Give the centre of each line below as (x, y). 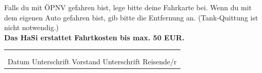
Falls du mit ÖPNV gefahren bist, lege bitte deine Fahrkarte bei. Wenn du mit (128, 7)
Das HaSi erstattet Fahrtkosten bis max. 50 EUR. (94, 37)
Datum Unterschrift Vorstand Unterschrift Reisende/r (92, 61)
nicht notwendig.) (32, 27)
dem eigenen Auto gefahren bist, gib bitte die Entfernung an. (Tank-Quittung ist (131, 17)
